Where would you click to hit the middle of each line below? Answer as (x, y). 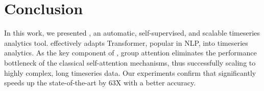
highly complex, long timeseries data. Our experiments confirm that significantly (130, 72)
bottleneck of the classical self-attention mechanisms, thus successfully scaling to (130, 62)
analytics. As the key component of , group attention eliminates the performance (130, 53)
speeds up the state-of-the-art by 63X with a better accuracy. (100, 83)
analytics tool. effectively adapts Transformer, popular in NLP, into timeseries (126, 42)
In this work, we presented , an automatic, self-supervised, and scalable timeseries (132, 33)
